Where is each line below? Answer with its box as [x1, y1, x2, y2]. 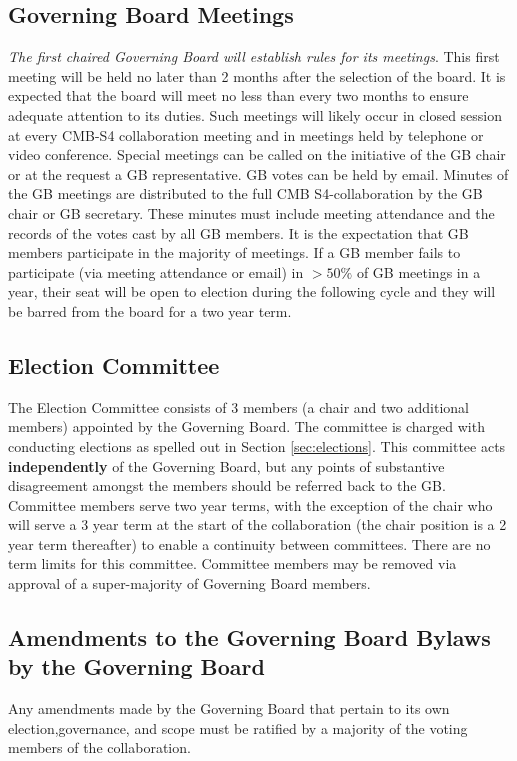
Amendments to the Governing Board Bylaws [8, 622, 491, 653]
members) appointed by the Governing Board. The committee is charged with [8, 416, 485, 437]
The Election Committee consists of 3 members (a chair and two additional [8, 396, 469, 417]
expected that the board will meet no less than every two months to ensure [8, 85, 469, 106]
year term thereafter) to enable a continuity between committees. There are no [8, 533, 491, 554]
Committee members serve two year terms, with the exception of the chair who [8, 494, 493, 515]
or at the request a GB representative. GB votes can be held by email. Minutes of [8, 163, 509, 184]
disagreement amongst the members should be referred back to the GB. [8, 475, 446, 496]
